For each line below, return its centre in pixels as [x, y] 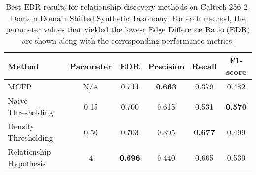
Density [21, 126]
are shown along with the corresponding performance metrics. [128, 41]
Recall [204, 66]
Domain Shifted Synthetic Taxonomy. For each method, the [143, 18]
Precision [166, 66]
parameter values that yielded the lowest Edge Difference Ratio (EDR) [128, 29]
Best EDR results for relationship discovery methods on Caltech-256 [123, 7]
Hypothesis [27, 163]
